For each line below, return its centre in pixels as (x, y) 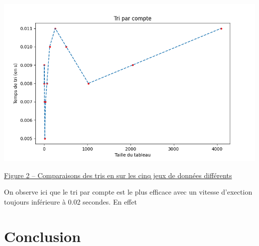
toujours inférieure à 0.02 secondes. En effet (70, 201)
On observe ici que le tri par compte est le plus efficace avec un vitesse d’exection (128, 192)
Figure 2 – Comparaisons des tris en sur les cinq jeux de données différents (118, 175)
